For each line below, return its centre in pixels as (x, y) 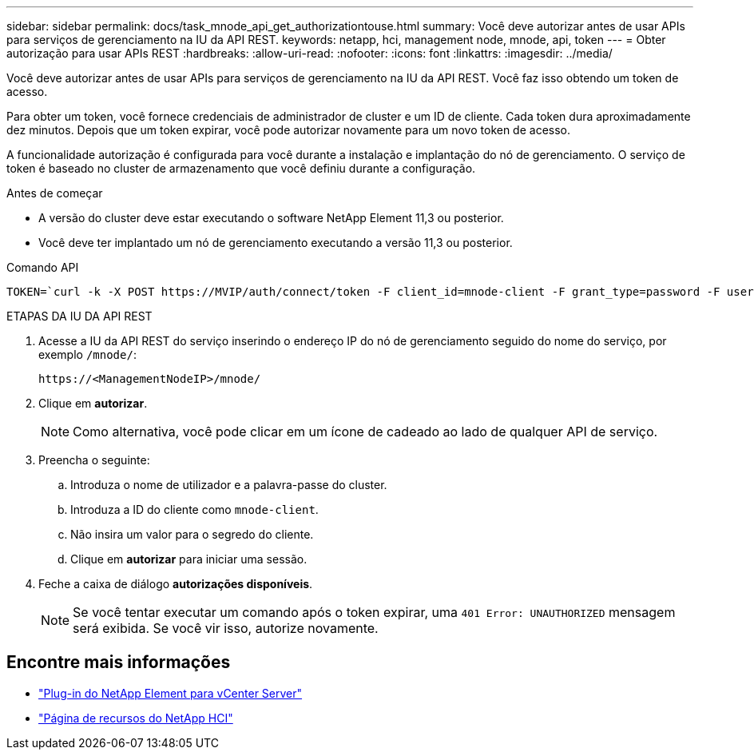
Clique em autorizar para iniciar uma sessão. (189, 559)
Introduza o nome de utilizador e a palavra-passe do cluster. (229, 485)
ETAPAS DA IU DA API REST (79, 316)
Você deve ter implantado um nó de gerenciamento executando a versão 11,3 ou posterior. (276, 243)
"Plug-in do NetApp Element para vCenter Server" (171, 693)
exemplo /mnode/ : (87, 354)
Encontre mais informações (119, 662)
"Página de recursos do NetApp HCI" (136, 718)
